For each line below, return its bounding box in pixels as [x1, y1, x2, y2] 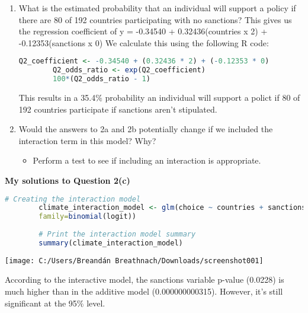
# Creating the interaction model [5, 194, 141, 203]
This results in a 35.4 [18, 91, 96, 103]
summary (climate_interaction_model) [38, 238, 183, 247]
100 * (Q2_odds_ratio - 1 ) [53, 75, 150, 84]
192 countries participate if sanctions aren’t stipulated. [18, 103, 217, 115]
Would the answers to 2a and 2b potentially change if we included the [18, 123, 273, 135]
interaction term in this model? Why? [18, 134, 156, 146]
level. [86, 296, 105, 309]
